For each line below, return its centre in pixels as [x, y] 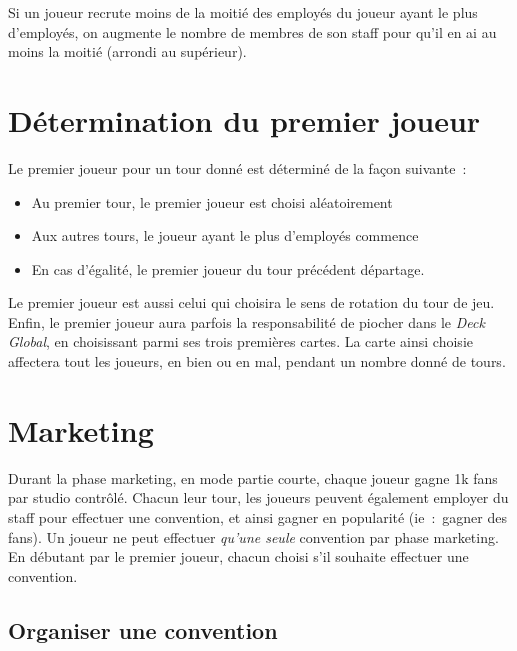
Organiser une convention [143, 629]
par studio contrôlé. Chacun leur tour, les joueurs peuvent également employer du [258, 497]
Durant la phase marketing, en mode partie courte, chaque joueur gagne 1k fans [253, 477]
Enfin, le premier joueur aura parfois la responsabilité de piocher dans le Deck [246, 321]
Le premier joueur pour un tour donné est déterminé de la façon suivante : [237, 167]
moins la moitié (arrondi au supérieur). [127, 51]
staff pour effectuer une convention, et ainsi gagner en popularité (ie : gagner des [257, 516]
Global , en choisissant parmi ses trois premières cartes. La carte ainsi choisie [240, 341]
